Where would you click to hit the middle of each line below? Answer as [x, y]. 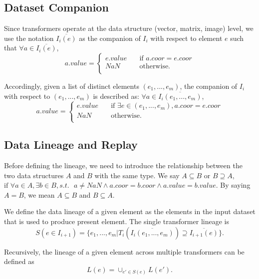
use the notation [29, 38]
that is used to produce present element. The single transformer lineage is [117, 221]
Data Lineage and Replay [71, 144]
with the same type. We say [137, 175]
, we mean [39, 194]
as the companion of [110, 38]
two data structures [34, 175]
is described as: [116, 96]
